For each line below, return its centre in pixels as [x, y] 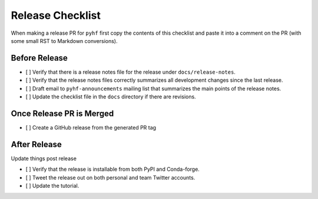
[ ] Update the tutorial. [52, 186]
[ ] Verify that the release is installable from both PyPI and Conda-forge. [112, 169]
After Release [36, 144]
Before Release [39, 58]
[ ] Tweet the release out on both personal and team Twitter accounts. [110, 177]
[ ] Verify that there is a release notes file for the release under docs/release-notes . [130, 72]
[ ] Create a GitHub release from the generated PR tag [91, 127]
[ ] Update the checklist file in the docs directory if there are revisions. [111, 97]
